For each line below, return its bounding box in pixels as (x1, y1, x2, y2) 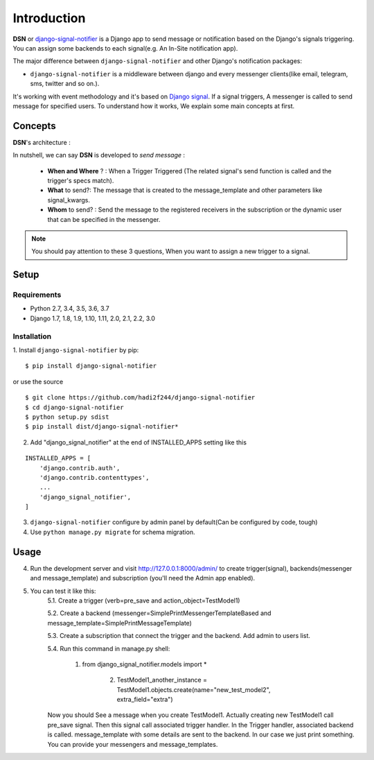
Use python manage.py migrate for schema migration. (30, 528, 195, 536)
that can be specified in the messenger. (47, 215, 161, 223)
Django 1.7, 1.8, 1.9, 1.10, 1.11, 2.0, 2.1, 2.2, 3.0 (30, 314, 156, 322)
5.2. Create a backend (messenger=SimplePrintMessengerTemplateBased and (47, 609, 271, 617)
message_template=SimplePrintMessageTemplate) (47, 619, 192, 627)
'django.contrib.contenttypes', (39, 474, 150, 481)
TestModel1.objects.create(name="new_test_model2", (116, 685, 271, 693)
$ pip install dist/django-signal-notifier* (25, 423, 179, 431)
